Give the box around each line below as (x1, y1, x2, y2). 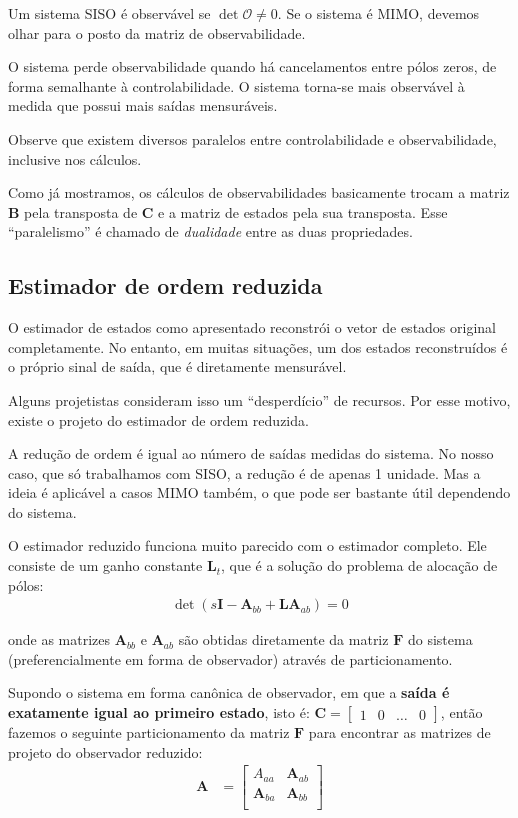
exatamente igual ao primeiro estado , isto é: (8, 702, 310, 723)
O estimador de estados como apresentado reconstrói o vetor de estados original (8, 317, 496, 338)
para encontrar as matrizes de (308, 722, 491, 743)
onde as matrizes (8, 629, 111, 650)
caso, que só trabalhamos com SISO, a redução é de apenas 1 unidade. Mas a (8, 462, 481, 483)
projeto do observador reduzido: (8, 741, 203, 762)
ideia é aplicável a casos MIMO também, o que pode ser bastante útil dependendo (8, 482, 511, 503)
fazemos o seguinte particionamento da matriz (8, 722, 290, 743)
